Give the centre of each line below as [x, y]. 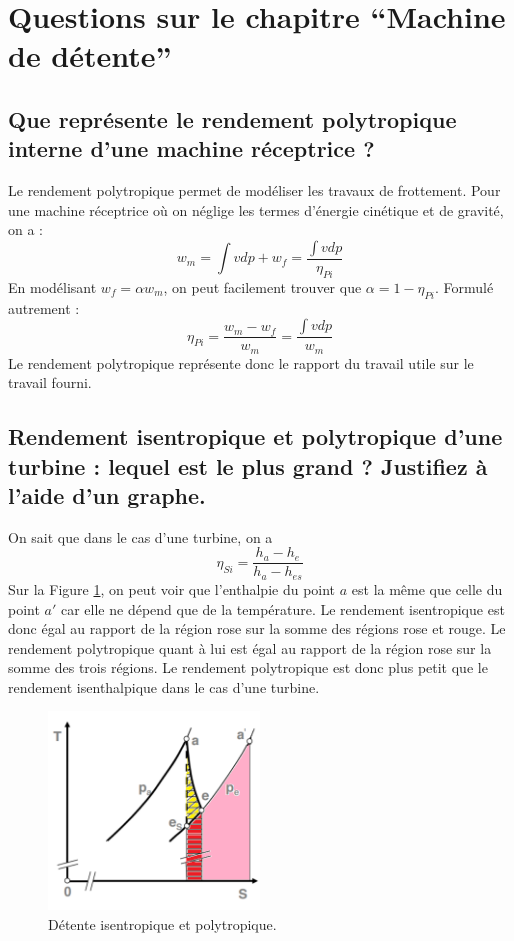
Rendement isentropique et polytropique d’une [255, 436]
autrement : [44, 307]
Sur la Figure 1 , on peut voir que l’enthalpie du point [172, 588]
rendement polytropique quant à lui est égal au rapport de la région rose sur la [250, 647]
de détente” [90, 55]
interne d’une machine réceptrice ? [191, 148]
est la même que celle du [427, 588]
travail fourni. [50, 382]
